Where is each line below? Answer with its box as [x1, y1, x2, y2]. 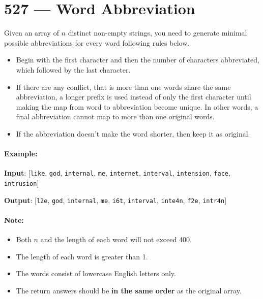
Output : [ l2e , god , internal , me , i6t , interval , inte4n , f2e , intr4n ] [4, 194, 227, 205]
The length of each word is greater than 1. [16, 251, 148, 261]
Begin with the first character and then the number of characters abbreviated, [16, 54, 259, 65]
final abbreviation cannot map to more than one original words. [16, 111, 215, 122]
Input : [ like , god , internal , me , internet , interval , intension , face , [4, 168, 230, 178]
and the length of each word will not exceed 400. [40, 234, 192, 245]
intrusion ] [4, 177, 39, 188]
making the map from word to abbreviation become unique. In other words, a [16, 101, 258, 112]
